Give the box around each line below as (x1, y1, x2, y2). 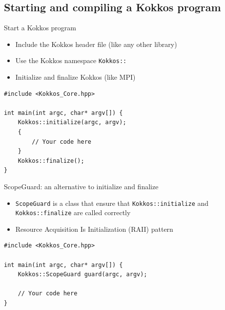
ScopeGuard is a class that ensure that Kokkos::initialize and (15, 198, 209, 208)
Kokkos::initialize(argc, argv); (18, 119, 126, 126)
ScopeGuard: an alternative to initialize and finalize (4, 181, 159, 191)
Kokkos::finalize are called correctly (15, 207, 131, 218)
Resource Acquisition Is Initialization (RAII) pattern (15, 223, 173, 234)
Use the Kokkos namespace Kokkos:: (15, 55, 127, 66)
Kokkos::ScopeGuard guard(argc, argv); (18, 271, 147, 278)
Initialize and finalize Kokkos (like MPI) (15, 72, 136, 82)
